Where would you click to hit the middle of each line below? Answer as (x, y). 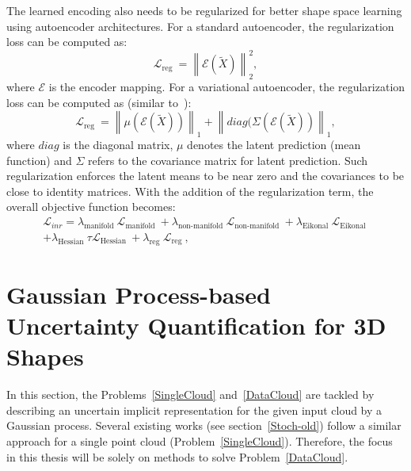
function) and (39, 160)
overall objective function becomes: (91, 207)
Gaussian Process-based (139, 294)
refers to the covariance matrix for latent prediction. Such (228, 160)
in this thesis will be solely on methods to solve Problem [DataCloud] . (177, 456)
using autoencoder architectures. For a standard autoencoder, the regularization (200, 26)
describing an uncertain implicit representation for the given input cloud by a (194, 410)
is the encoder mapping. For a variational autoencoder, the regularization (227, 87)
